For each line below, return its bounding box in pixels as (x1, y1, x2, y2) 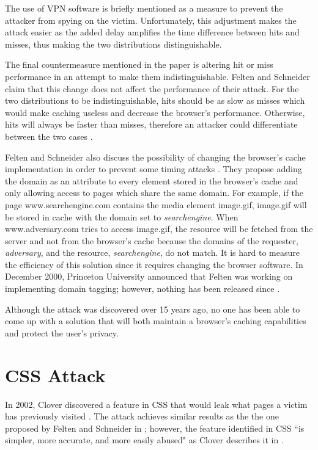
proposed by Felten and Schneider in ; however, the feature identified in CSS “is (5, 421, 305, 434)
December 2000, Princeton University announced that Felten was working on (5, 270, 293, 283)
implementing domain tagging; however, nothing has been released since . (5, 282, 280, 295)
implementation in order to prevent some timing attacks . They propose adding (5, 162, 302, 175)
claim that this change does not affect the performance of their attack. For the (5, 82, 299, 95)
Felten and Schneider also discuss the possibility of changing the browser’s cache (5, 150, 306, 163)
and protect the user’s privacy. (5, 326, 119, 339)
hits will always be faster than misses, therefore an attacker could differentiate (5, 118, 298, 131)
